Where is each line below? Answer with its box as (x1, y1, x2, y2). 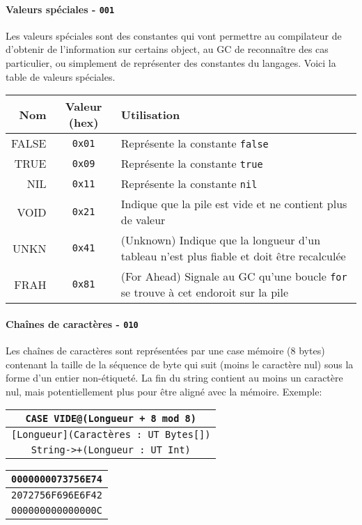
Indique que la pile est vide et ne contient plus (120, 196, 347, 212)
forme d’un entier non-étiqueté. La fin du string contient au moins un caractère (6, 370, 343, 385)
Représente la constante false (120, 135, 269, 152)
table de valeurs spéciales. (6, 69, 116, 84)
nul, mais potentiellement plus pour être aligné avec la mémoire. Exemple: (6, 384, 322, 398)
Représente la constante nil (120, 175, 258, 192)
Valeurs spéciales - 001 (6, 1, 115, 16)
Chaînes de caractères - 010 (6, 316, 139, 331)
